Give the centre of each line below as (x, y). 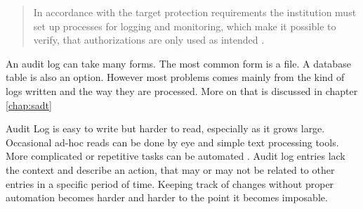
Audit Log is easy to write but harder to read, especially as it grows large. (165, 128)
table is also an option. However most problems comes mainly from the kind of (175, 77)
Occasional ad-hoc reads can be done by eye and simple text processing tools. (172, 142)
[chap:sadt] (29, 104)
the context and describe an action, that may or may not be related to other (170, 169)
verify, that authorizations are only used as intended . (149, 40)
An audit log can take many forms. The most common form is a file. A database (178, 63)
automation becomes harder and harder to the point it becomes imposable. (167, 197)
